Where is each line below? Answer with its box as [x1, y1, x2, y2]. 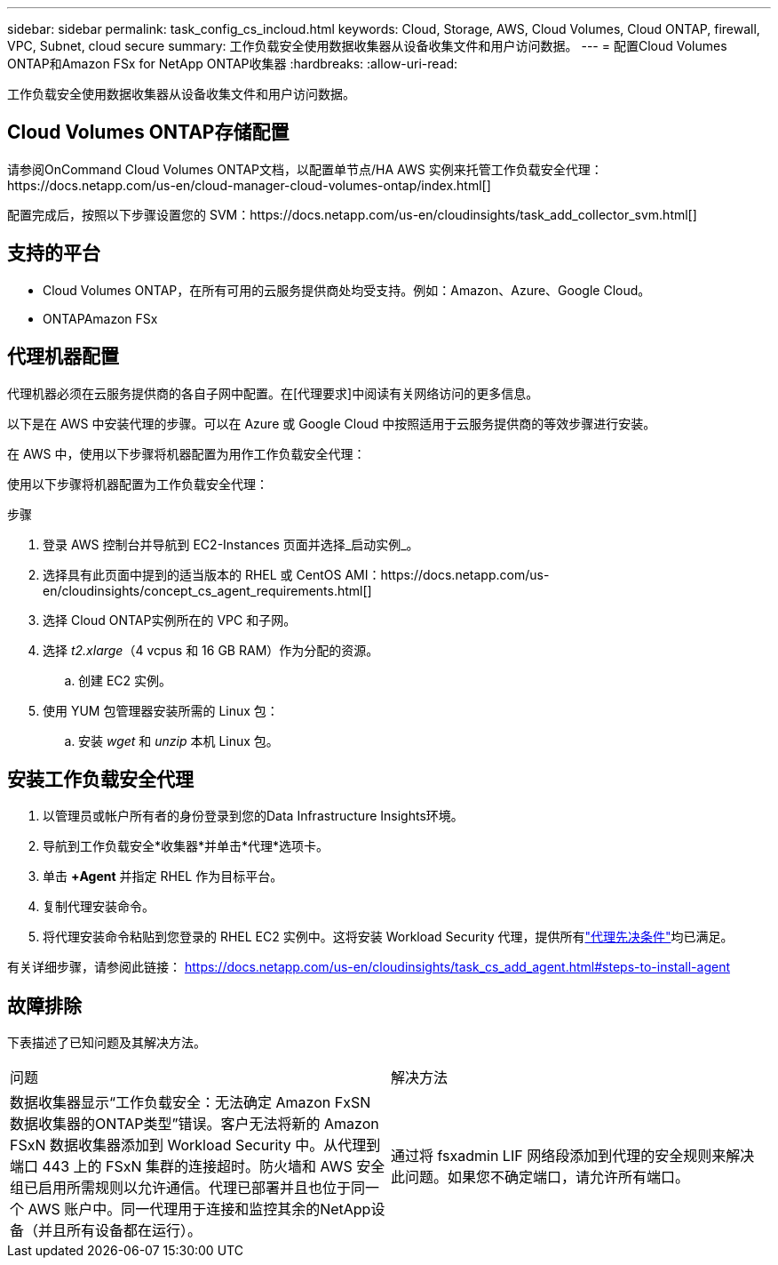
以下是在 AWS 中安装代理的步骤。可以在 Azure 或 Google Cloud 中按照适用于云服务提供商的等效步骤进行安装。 [7, 415, 656, 431]
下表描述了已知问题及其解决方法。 [7, 1035, 206, 1051]
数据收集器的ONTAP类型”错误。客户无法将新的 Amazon [10, 1115, 379, 1133]
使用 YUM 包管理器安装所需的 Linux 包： [43, 702, 279, 718]
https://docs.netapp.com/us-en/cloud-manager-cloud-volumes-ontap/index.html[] [7, 177, 491, 193]
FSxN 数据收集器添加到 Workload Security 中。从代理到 [10, 1136, 381, 1155]
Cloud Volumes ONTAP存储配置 [7, 121, 290, 144]
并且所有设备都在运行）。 [38, 1221, 202, 1240]
